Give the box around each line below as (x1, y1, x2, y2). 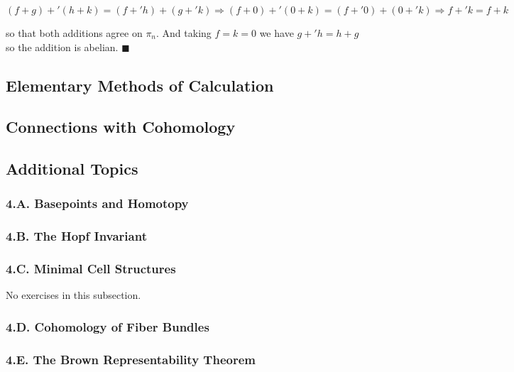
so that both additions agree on (6, 26, 143, 40)
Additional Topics (6, 158, 138, 180)
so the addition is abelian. (6, 39, 119, 54)
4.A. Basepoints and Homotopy (6, 195, 189, 212)
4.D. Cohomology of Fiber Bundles (6, 317, 209, 335)
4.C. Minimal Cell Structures (6, 260, 176, 278)
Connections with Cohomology (6, 116, 236, 138)
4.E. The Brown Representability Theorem (6, 350, 256, 368)
